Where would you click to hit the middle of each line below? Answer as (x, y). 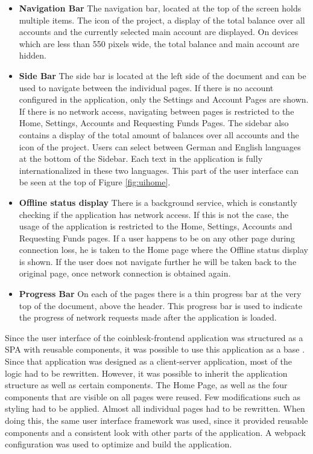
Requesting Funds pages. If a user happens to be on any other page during (157, 238)
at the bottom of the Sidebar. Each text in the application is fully (141, 158)
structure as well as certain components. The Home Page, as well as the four (146, 385)
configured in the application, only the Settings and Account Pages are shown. (164, 99)
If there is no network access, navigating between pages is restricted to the (156, 111)
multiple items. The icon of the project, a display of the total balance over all (162, 20)
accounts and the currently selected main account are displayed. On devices (159, 32)
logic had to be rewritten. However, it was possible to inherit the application (146, 373)
